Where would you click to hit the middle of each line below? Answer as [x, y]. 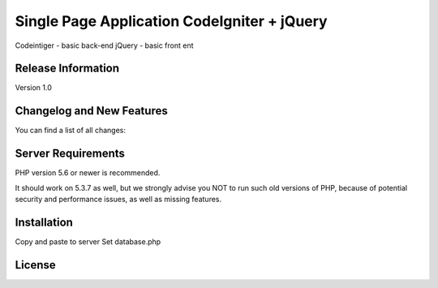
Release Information [67, 69]
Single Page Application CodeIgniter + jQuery [171, 21]
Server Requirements [70, 154]
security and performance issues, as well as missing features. [118, 200]
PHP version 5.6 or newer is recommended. [88, 173]
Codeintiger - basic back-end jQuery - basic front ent [104, 45]
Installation [44, 222]
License [35, 265]
